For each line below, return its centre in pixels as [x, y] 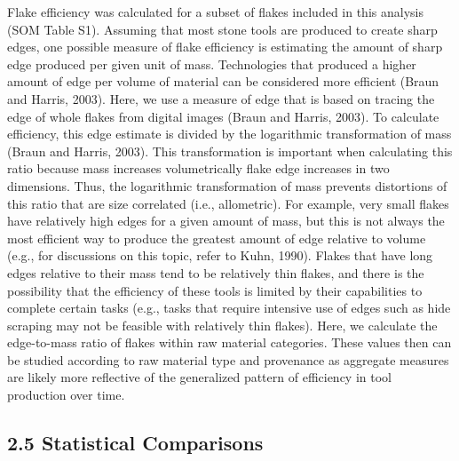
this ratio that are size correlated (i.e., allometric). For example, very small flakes [228, 203]
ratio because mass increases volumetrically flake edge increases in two [198, 168]
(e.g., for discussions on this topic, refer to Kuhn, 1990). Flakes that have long [220, 255]
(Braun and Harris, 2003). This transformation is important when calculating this [230, 151]
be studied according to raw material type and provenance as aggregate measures [228, 359]
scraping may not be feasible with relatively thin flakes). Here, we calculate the [222, 325]
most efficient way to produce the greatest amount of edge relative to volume [217, 238]
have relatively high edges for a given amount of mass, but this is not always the [226, 221]
